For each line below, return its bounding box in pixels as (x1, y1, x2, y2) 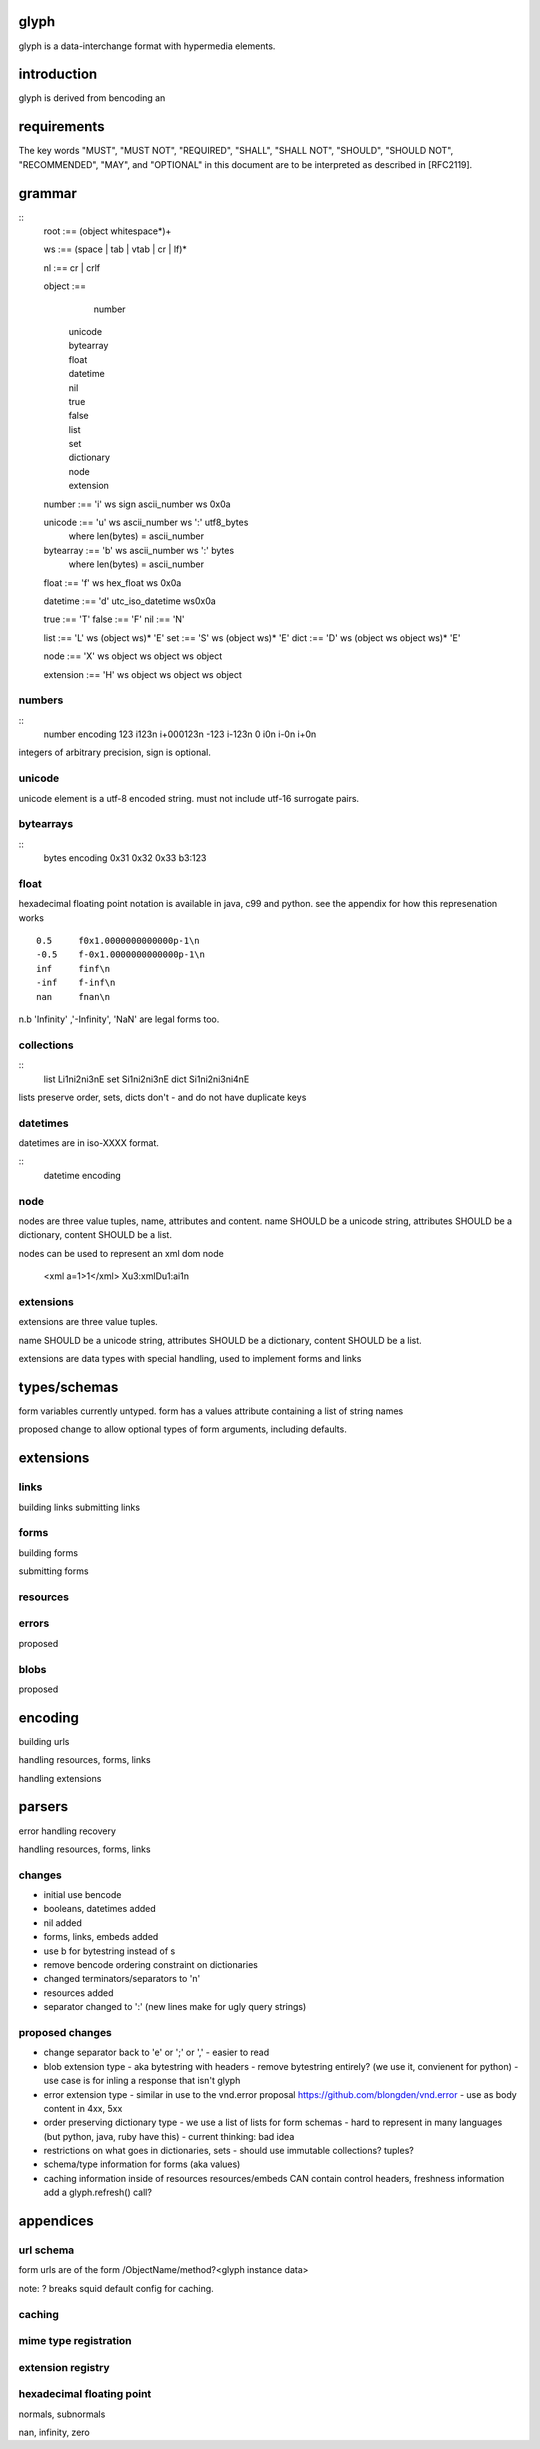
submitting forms (18, 1565, 89, 1577)
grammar (18, 185, 77, 202)
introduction (18, 66, 98, 83)
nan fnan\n (36, 991, 111, 1002)
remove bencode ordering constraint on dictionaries (43, 1959, 259, 1971)
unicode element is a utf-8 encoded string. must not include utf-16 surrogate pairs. (18, 792, 360, 804)
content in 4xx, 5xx (43, 2102, 123, 2114)
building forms (18, 1546, 79, 1559)
